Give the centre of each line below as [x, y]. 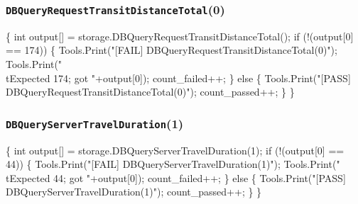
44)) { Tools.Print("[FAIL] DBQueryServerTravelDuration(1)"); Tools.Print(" [173, 164]
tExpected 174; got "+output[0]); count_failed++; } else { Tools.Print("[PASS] [178, 78]
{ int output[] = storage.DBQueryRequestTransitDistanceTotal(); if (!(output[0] [180, 36]
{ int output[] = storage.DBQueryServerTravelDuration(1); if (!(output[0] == [175, 150]
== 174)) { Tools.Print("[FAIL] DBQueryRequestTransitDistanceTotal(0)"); [172, 50]
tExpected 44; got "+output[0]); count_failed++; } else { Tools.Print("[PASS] [176, 177]
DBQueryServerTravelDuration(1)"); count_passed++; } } [134, 192]
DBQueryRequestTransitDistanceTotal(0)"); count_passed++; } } [150, 92]
